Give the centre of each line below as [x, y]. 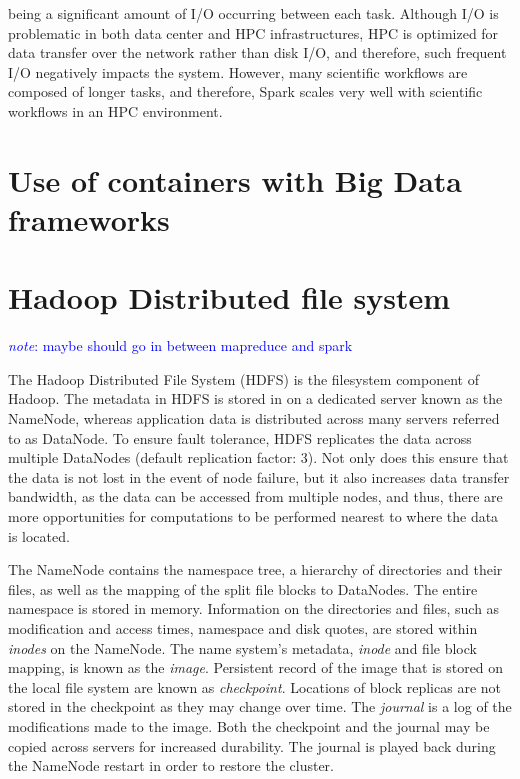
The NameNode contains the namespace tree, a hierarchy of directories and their [255, 569]
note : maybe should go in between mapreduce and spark [180, 345]
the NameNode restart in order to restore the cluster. [171, 765]
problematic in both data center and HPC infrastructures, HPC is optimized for [253, 32]
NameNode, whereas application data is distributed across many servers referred [254, 418]
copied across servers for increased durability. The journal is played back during [252, 745]
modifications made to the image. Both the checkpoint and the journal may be [249, 725]
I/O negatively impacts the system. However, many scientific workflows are [238, 71]
